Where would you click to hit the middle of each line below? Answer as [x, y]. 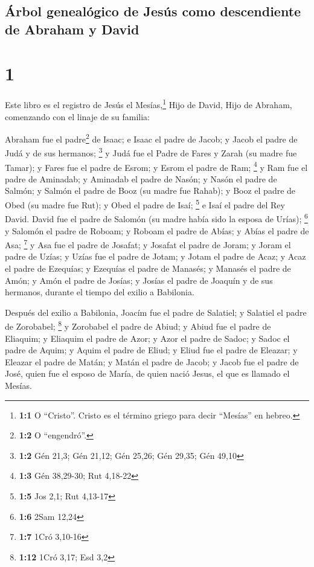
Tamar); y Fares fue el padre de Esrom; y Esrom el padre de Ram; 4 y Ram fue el [156, 166]
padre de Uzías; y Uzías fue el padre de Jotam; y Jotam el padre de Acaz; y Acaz [155, 256]
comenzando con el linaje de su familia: [78, 116]
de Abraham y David [72, 29]
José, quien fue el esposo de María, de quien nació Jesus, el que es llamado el [147, 373]
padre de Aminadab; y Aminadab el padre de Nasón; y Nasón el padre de [141, 178]
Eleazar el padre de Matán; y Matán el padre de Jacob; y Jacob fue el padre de [152, 361]
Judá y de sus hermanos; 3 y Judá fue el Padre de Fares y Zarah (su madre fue [151, 152]
